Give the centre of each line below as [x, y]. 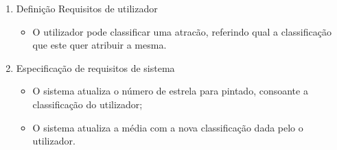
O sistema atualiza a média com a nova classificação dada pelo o [168, 127]
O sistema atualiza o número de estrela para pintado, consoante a [170, 91]
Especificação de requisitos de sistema [95, 67]
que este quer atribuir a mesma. [100, 45]
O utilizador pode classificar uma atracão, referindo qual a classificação [182, 31]
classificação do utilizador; [88, 104]
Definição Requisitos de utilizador [87, 8]
